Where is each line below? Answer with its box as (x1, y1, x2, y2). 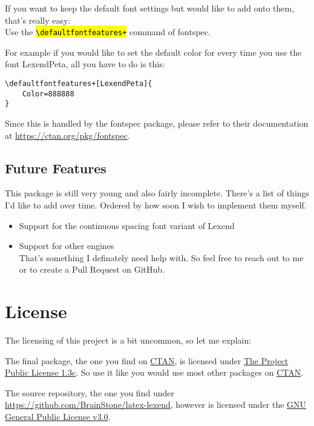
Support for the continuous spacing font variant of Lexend (19, 219, 235, 231)
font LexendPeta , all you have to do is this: (5, 58, 165, 70)
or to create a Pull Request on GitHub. (19, 263, 165, 276)
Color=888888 (22, 89, 74, 98)
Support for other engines (19, 239, 114, 252)
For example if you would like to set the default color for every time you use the (5, 45, 302, 58)
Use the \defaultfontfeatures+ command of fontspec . (5, 25, 211, 38)
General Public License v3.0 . (5, 410, 111, 423)
